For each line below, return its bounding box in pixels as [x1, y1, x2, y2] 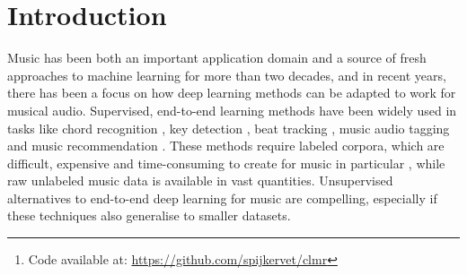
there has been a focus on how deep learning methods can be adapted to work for [7, 83, 456, 102]
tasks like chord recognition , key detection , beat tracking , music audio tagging [7, 118, 450, 137]
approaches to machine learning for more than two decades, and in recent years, [7, 65, 446, 84]
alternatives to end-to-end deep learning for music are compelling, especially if [7, 188, 437, 207]
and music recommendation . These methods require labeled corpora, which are [7, 136, 445, 155]
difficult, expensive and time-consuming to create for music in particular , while [7, 153, 445, 172]
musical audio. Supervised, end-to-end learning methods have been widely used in [7, 100, 457, 119]
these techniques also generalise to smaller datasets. [7, 206, 291, 225]
